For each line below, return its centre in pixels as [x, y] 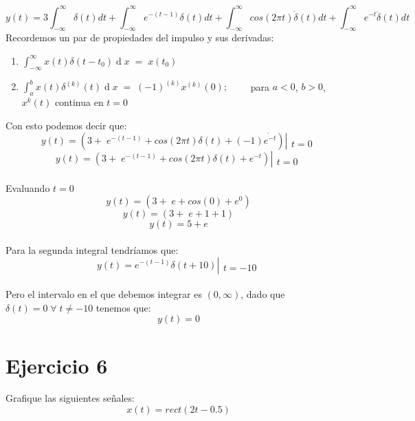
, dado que [263, 294]
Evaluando [28, 187]
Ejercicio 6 [57, 365]
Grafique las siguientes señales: [70, 398]
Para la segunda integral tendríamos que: [92, 249]
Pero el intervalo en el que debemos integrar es [104, 294]
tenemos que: [123, 307]
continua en [79, 101]
